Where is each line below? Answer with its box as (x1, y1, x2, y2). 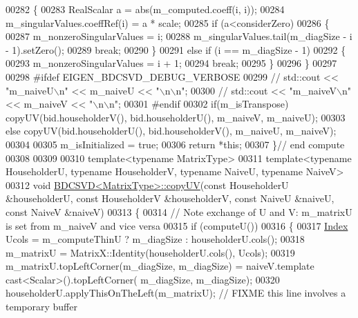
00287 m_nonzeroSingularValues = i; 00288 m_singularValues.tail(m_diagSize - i (6, 29, 352, 43)
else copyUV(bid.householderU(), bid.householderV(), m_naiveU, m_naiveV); (6, 123, 337, 138)
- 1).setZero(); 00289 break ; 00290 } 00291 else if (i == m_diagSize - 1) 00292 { (6, 42, 346, 57)
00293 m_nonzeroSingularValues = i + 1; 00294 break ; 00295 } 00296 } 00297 (6, 56, 337, 70)
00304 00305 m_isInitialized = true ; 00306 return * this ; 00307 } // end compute (6, 137, 345, 151)
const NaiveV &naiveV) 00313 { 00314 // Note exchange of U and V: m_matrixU (6, 204, 352, 219)
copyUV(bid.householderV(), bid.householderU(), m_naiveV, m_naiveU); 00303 (6, 110, 346, 124)
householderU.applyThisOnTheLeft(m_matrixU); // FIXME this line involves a (6, 286, 346, 300)
